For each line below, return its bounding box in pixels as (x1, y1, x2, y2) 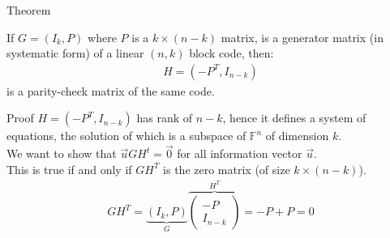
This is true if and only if (6, 160, 132, 177)
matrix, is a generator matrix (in (221, 28, 384, 45)
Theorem (6, 2, 51, 18)
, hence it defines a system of (222, 109, 366, 126)
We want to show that (6, 145, 117, 162)
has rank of (136, 109, 193, 126)
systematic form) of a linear (6, 45, 144, 62)
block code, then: (189, 45, 274, 62)
